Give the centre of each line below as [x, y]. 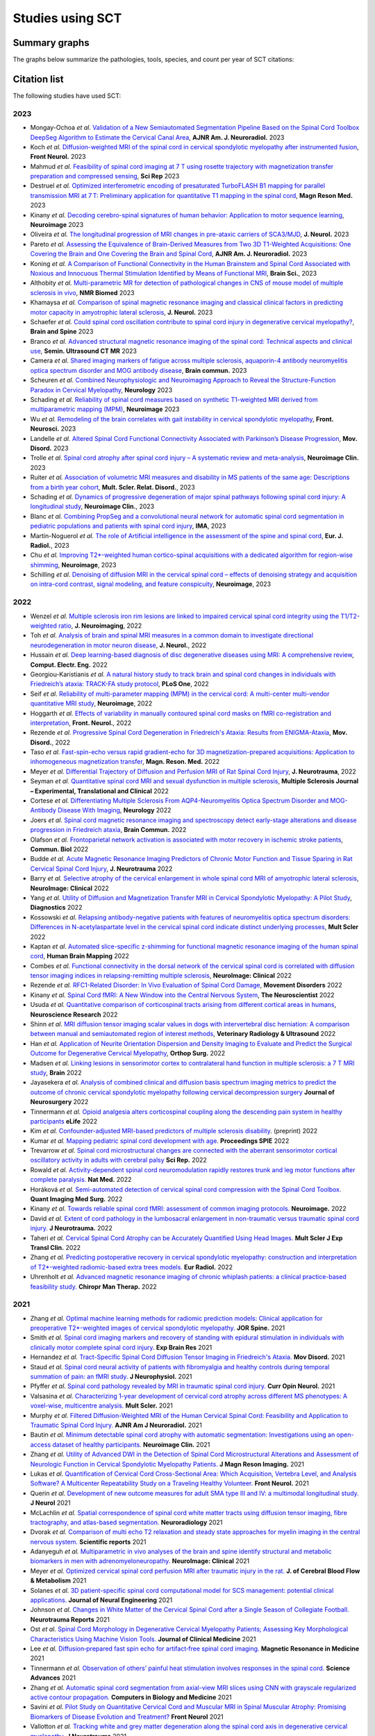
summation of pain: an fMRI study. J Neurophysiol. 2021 [111, 1377]
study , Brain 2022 [56, 1072]
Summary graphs [51, 43]
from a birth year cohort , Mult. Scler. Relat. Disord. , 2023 [113, 487]
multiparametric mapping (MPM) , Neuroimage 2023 [105, 409]
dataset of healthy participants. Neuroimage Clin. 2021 [131, 1444]
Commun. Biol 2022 [59, 849]
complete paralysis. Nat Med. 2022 [81, 1180]
